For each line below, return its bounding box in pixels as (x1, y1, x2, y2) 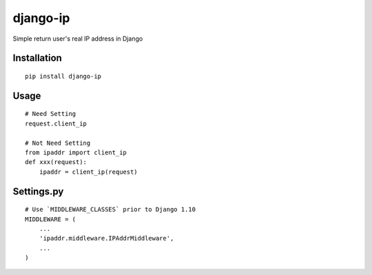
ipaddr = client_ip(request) (39, 167, 138, 176)
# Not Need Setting (25, 139, 91, 147)
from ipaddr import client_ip (25, 148, 127, 156)
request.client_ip (25, 119, 87, 128)
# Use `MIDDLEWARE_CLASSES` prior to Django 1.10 (25, 205, 196, 214)
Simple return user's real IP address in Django (12, 34, 143, 43)
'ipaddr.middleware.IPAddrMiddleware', (39, 234, 174, 243)
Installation (12, 52, 62, 64)
